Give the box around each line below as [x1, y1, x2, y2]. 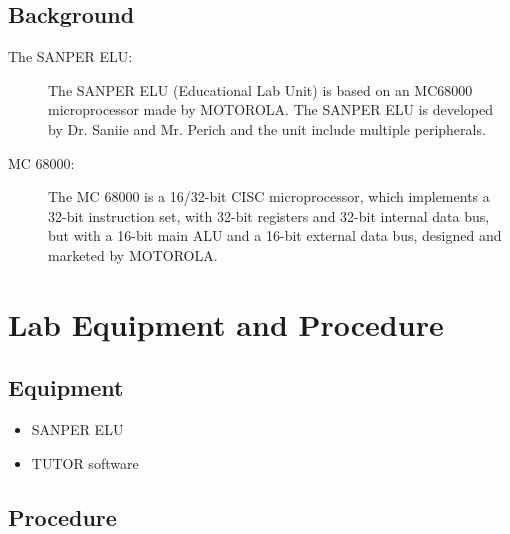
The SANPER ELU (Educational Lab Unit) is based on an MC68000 [48, 79, 473, 100]
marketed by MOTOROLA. [48, 244, 218, 265]
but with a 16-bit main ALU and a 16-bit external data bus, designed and [48, 225, 502, 246]
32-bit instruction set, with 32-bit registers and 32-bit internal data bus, [48, 205, 490, 226]
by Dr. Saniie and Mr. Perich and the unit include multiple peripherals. [48, 118, 486, 139]
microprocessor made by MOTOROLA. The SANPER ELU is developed [48, 99, 494, 120]
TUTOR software [31, 452, 139, 473]
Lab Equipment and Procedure [8, 303, 444, 344]
